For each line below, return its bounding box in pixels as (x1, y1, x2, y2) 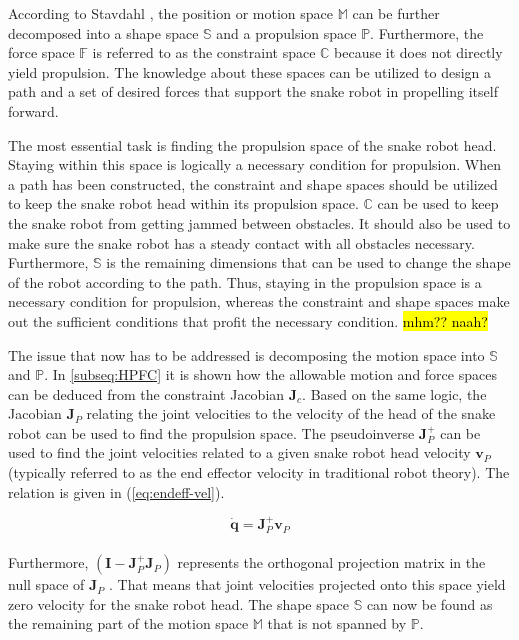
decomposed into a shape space (8, 22, 199, 43)
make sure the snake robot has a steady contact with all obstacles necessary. (8, 232, 475, 253)
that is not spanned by (267, 613, 407, 634)
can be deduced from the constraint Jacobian (8, 383, 285, 404)
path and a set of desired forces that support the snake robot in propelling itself (8, 81, 498, 102)
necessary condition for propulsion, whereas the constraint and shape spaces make (8, 291, 510, 312)
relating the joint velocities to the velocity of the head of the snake (86, 403, 496, 424)
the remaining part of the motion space (8, 613, 249, 634)
